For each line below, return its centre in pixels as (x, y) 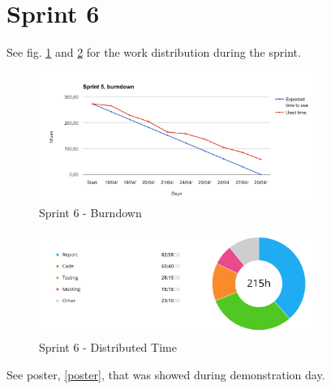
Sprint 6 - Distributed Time (108, 347)
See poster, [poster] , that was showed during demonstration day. (166, 374)
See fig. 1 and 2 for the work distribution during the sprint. (154, 52)
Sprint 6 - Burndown (90, 213)
